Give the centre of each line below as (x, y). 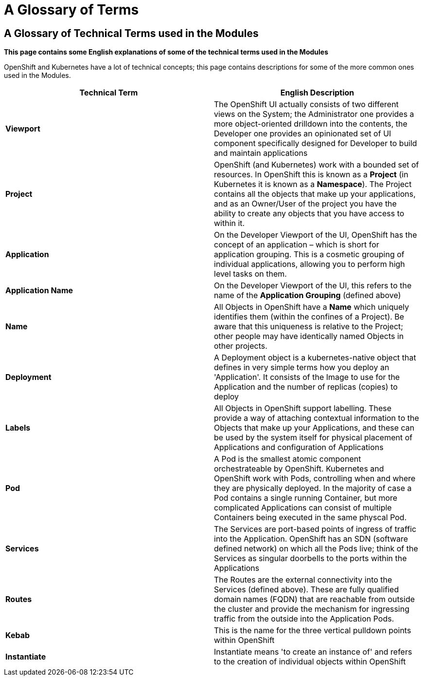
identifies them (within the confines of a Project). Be (309, 317)
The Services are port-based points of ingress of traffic (315, 529)
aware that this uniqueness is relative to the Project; (309, 327)
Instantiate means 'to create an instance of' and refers (313, 652)
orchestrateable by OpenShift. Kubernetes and (299, 469)
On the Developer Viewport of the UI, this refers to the (313, 286)
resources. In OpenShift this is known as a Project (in (311, 175)
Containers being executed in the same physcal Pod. (310, 518)
